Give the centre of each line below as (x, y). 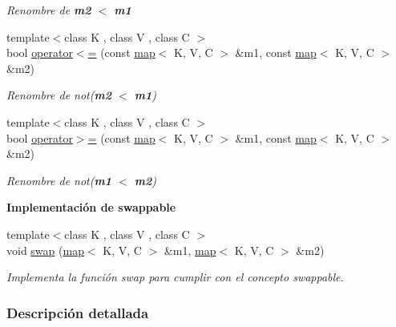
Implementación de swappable (91, 207)
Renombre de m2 (49, 10)
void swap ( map (45, 250)
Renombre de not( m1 (59, 180)
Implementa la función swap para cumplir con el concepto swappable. (175, 277)
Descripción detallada (78, 312)
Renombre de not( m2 (59, 95)
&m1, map (190, 250)
